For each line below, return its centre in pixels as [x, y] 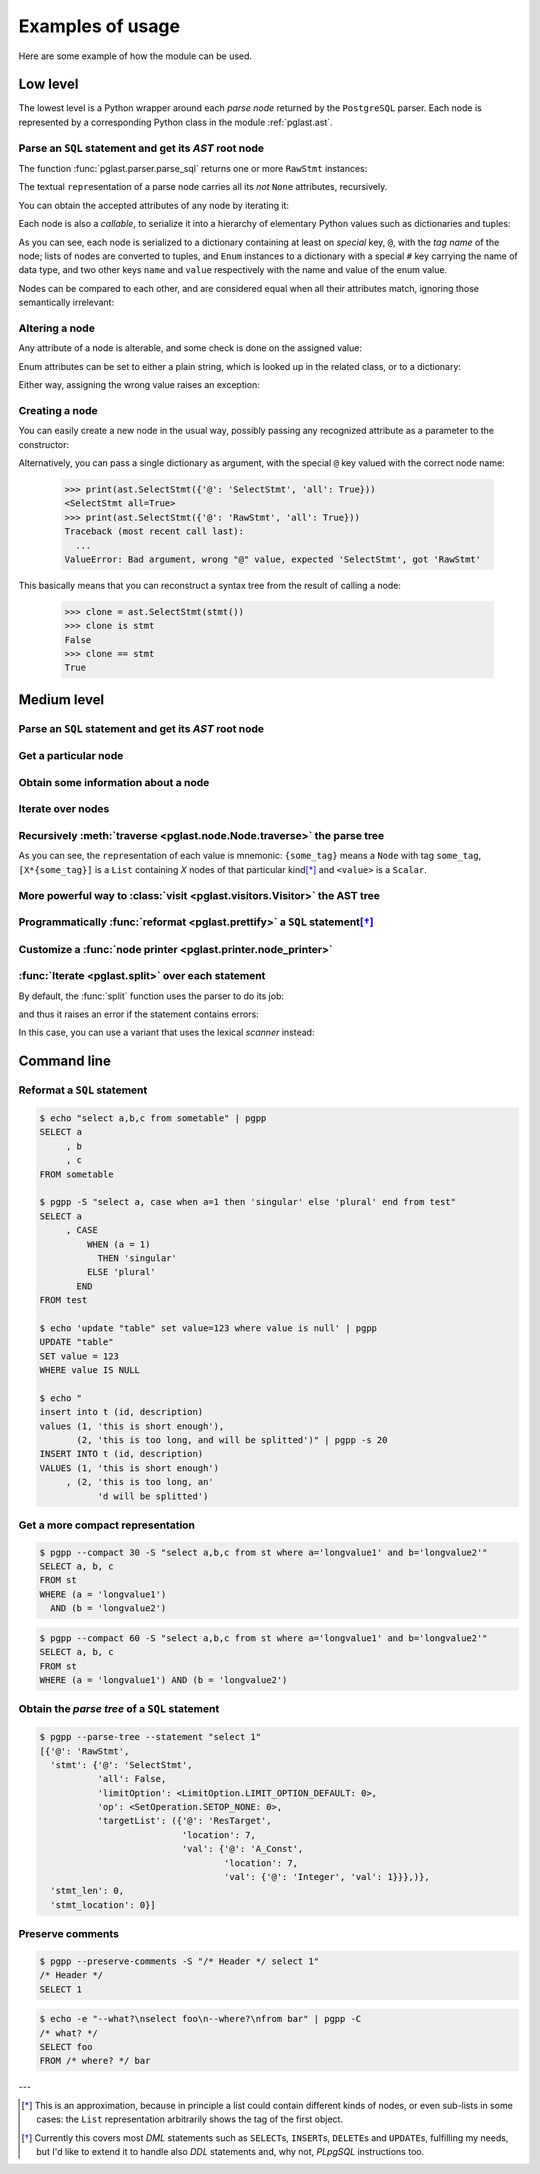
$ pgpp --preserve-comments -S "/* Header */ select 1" [179, 1961]
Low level [48, 84]
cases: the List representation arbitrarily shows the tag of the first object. [190, 2119]
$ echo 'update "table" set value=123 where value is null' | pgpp [208, 1328]
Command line [65, 1061]
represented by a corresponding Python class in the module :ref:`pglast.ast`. [176, 122]
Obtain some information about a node [114, 782]
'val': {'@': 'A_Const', [242, 1849]
